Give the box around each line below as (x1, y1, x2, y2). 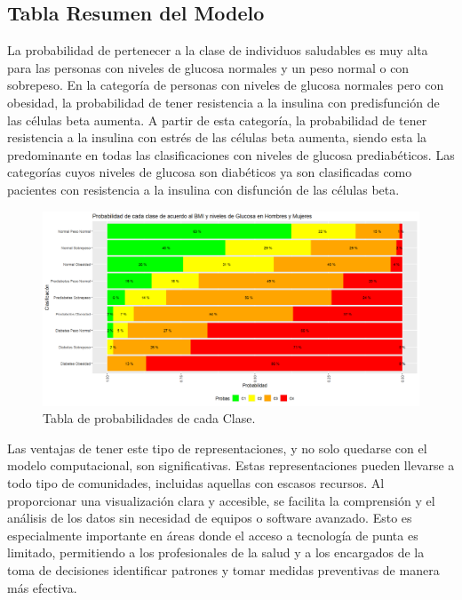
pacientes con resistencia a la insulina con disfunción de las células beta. (7, 180, 400, 198)
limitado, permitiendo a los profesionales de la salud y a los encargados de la (7, 543, 425, 562)
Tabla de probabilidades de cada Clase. (43, 409, 256, 428)
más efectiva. (7, 578, 77, 596)
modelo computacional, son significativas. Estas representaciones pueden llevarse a (7, 456, 455, 475)
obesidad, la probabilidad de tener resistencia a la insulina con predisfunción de (7, 92, 440, 111)
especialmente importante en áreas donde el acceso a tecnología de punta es (7, 525, 418, 544)
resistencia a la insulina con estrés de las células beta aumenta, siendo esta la (7, 128, 427, 147)
